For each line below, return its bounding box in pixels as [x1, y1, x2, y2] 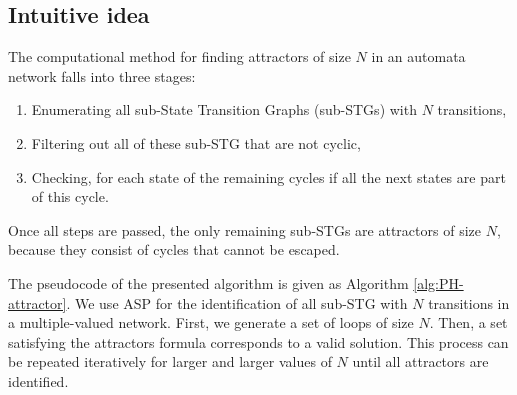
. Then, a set [429, 312, 508, 333]
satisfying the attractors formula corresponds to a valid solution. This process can [8, 331, 509, 352]
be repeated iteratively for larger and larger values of [8, 351, 332, 372]
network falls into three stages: [8, 65, 196, 86]
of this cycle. [31, 186, 109, 207]
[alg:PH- [413, 272, 464, 293]
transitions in [428, 292, 510, 313]
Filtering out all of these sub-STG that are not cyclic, [31, 132, 361, 153]
